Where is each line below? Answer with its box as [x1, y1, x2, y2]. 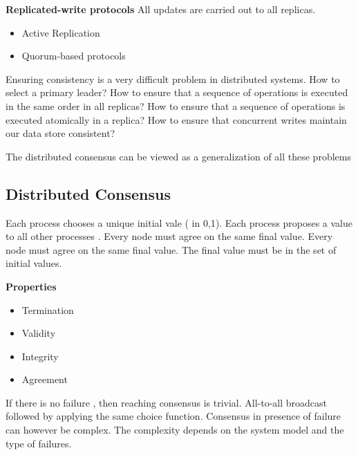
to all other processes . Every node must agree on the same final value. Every [6, 229, 333, 243]
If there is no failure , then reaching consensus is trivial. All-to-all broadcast [6, 395, 327, 409]
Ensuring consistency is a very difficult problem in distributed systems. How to [6, 71, 340, 86]
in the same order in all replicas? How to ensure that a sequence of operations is [6, 98, 346, 113]
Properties [6, 279, 57, 293]
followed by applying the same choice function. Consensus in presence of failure [6, 409, 341, 423]
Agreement [21, 372, 68, 387]
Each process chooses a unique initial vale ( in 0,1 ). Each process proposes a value [6, 215, 352, 230]
